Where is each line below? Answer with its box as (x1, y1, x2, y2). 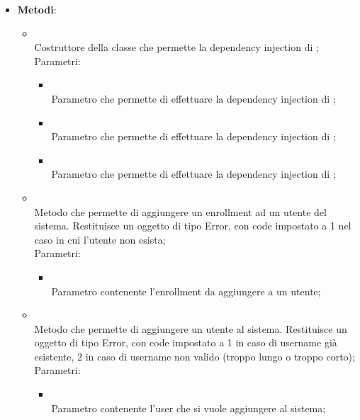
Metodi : (17, 2, 57, 16)
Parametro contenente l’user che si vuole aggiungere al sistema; (51, 400, 326, 415)
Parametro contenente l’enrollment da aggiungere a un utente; (51, 283, 321, 298)
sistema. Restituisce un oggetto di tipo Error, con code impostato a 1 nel (34, 218, 351, 233)
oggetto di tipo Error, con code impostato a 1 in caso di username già (34, 335, 337, 350)
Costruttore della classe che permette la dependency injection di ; (34, 40, 319, 55)
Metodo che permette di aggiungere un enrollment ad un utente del (34, 204, 327, 219)
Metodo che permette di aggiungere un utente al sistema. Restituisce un (34, 321, 347, 336)
